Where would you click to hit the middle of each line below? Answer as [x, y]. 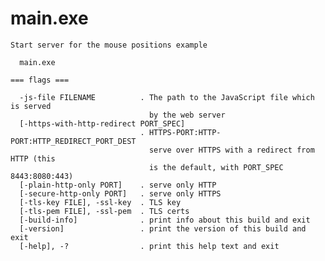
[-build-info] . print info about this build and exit [165, 220]
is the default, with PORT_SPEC [216, 167]
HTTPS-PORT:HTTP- [185, 132]
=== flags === [40, 80]
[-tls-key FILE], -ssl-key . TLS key [100, 202]
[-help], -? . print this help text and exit [149, 246]
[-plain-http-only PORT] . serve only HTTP [118, 185]
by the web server [187, 115]
